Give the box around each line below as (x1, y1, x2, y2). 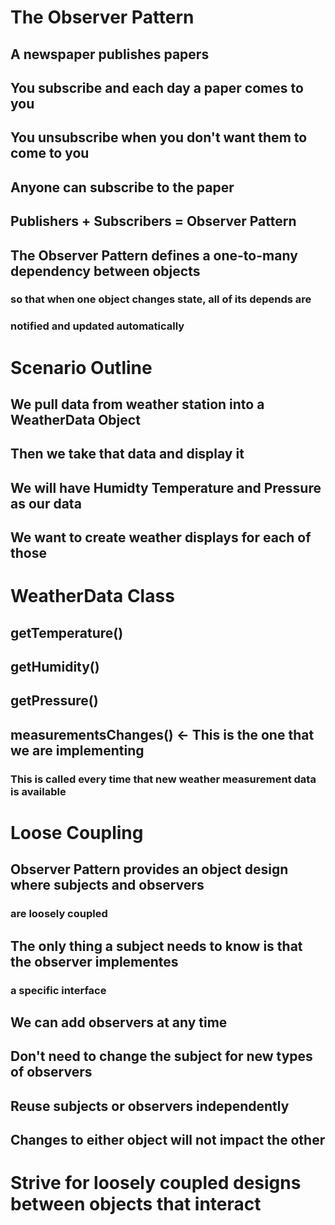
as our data (10, 495, 82, 512)
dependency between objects (10, 262, 201, 280)
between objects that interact (10, 1193, 262, 1216)
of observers (10, 1064, 93, 1081)
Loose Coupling (10, 821, 144, 844)
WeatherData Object (10, 411, 141, 428)
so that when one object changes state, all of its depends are (10, 292, 312, 306)
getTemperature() (10, 624, 124, 641)
